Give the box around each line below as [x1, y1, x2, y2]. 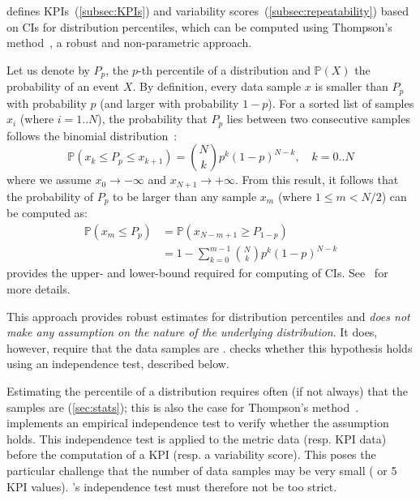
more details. [6, 280, 71, 297]
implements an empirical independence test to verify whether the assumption [6, 414, 389, 431]
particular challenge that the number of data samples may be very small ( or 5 [6, 461, 397, 478]
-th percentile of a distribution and [138, 61, 311, 78]
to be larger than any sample [113, 187, 257, 204]
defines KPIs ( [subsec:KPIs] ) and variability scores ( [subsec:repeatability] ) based [6, 2, 409, 19]
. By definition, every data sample [132, 78, 302, 95]
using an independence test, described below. [6, 355, 229, 372]
